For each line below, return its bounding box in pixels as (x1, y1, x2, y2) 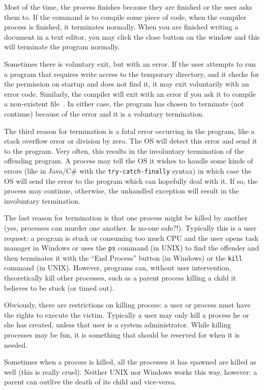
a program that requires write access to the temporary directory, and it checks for (4, 68, 259, 79)
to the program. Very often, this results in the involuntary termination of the (4, 145, 244, 156)
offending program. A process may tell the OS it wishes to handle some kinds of (4, 155, 253, 166)
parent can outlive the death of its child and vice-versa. (4, 376, 177, 387)
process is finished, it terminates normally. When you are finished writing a (4, 21, 239, 32)
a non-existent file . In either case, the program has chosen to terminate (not (4, 98, 244, 109)
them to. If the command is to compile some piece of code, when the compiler (4, 11, 247, 22)
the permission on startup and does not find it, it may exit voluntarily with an (4, 78, 249, 89)
